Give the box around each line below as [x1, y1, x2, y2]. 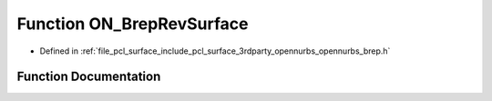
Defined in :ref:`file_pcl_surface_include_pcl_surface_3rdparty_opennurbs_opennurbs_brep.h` [39, 45, 391, 56]
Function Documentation [16, 69, 161, 85]
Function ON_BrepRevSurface [16, 14, 249, 34]
